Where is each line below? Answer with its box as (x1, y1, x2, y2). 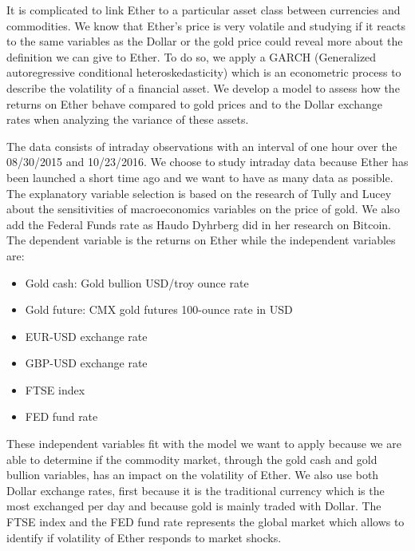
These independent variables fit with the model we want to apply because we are (6, 435, 401, 452)
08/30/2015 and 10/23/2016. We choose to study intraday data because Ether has (6, 153, 409, 170)
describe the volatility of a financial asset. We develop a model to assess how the (6, 79, 400, 96)
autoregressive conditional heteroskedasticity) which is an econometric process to (6, 64, 401, 81)
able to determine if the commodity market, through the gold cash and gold (6, 450, 377, 467)
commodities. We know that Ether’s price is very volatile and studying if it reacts (6, 17, 406, 34)
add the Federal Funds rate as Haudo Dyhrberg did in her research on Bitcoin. (6, 216, 391, 232)
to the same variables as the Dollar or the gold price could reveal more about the (6, 33, 403, 50)
